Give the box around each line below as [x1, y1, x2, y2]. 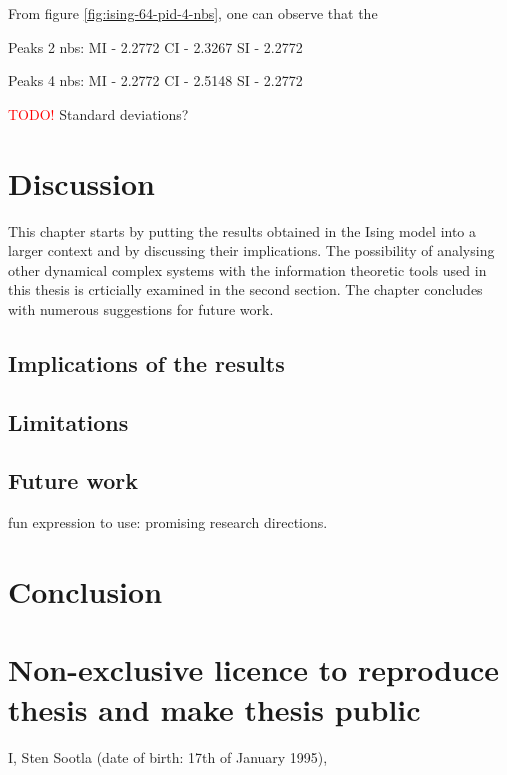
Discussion [8, 162, 155, 203]
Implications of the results [8, 347, 285, 378]
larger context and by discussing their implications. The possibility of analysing [8, 240, 495, 261]
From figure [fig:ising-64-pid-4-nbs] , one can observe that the [8, 3, 378, 23]
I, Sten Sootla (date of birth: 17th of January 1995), [8, 746, 328, 767]
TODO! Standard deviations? [8, 103, 189, 124]
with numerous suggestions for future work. [8, 298, 274, 319]
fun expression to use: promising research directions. [8, 512, 328, 533]
